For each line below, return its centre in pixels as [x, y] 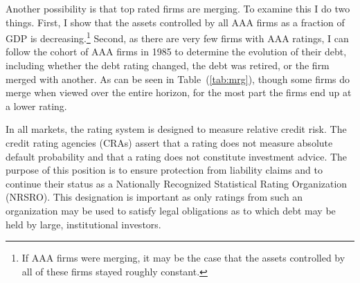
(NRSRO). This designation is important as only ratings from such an [154, 197]
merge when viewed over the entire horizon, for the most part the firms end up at [179, 92]
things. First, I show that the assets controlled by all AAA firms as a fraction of [175, 22]
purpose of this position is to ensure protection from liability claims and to [164, 170]
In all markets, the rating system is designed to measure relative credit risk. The [176, 129]
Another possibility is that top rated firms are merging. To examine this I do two [178, 8]
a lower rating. [36, 106]
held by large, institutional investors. [83, 224]
